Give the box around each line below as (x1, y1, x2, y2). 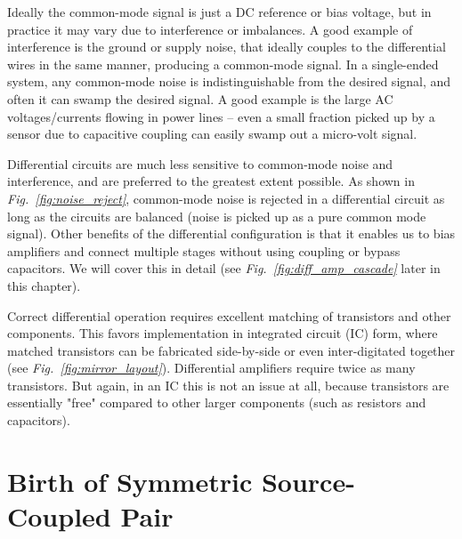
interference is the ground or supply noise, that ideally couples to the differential (7, 37, 446, 56)
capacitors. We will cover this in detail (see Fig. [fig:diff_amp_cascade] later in (7, 259, 441, 278)
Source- (261, 463, 355, 499)
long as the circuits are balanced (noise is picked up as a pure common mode (7, 206, 426, 225)
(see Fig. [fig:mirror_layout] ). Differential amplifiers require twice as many (7, 358, 416, 377)
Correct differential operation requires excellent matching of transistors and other (7, 306, 451, 325)
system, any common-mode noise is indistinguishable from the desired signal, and (7, 72, 451, 91)
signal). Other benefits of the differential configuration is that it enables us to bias (7, 224, 456, 243)
